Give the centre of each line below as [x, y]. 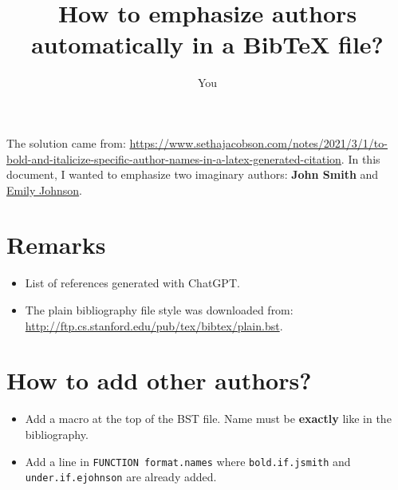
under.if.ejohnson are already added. [121, 477]
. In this [361, 158]
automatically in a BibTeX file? [207, 44]
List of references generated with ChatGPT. [132, 283]
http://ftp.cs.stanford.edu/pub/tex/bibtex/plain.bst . [154, 325]
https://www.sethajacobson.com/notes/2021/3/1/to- [258, 142]
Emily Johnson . [45, 190]
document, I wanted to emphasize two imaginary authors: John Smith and [193, 174]
